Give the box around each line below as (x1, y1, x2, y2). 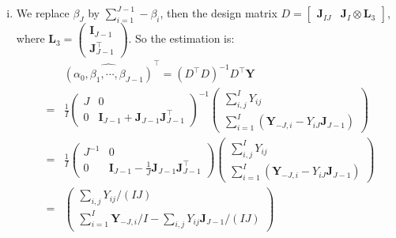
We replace (16, 5, 70, 21)
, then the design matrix (160, 5, 277, 21)
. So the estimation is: (128, 30, 235, 47)
